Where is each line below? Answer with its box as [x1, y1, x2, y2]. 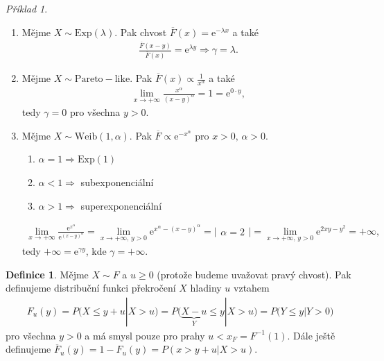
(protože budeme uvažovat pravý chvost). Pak [157, 267, 351, 281]
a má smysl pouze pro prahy [85, 328, 205, 342]
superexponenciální [80, 198, 162, 212]
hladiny [190, 280, 222, 295]
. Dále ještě [287, 328, 335, 342]
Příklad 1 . [6, 1, 48, 15]
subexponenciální [80, 175, 154, 190]
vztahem [234, 280, 270, 295]
